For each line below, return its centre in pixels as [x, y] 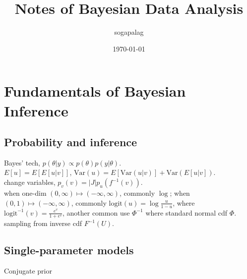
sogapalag [129, 32]
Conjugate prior [28, 271]
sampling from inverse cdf [43, 223]
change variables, [30, 182]
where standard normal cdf [186, 212]
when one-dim [25, 193]
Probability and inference [71, 142]
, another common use [96, 212]
